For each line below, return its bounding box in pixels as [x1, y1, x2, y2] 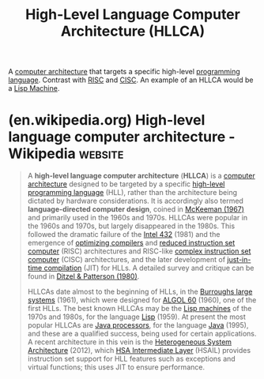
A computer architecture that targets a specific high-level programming [8, 67, 241, 77]
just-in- [227, 255, 251, 265]
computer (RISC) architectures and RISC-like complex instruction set [27, 246, 251, 256]
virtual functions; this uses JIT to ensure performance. [27, 362, 206, 372]
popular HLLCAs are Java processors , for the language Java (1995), [27, 321, 249, 330]
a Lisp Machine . [8, 84, 60, 93]
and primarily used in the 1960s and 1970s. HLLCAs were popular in [27, 213, 247, 223]
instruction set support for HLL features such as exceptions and [27, 354, 236, 364]
